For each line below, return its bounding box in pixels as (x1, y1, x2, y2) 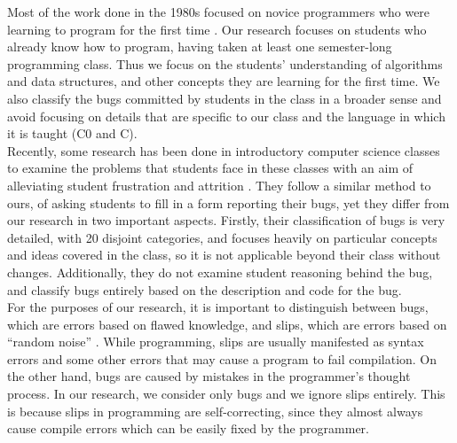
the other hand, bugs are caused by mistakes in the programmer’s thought (7, 367, 411, 385)
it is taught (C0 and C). (7, 124, 138, 143)
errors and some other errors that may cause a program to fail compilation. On (7, 349, 437, 368)
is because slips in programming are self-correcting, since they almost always (7, 401, 423, 420)
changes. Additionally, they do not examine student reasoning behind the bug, (7, 262, 433, 281)
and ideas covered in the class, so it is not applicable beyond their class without (7, 245, 441, 264)
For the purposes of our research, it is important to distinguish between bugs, (7, 298, 429, 316)
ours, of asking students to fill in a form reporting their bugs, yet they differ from (7, 193, 450, 212)
